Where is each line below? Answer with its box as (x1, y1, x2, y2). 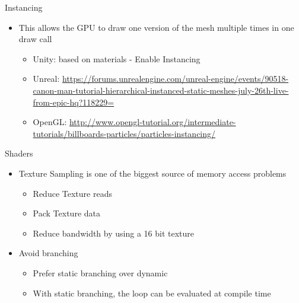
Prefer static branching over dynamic (33, 266, 168, 279)
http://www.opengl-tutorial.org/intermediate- (69, 116, 236, 128)
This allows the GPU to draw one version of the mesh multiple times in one (18, 21, 294, 33)
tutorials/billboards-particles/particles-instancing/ (33, 127, 216, 139)
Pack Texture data (33, 207, 100, 219)
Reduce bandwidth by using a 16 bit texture (33, 227, 194, 239)
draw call (18, 33, 52, 45)
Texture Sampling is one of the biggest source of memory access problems (18, 167, 287, 179)
